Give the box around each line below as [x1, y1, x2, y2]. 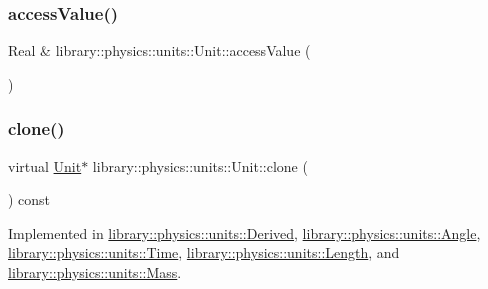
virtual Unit [8, 155, 82, 176]
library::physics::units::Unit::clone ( [92, 155, 308, 176]
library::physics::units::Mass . [8, 262, 182, 282]
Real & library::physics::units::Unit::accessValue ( [8, 40, 311, 61]
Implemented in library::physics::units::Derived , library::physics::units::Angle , [8, 222, 481, 243]
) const [8, 189, 51, 210]
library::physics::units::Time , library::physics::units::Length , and [8, 242, 400, 263]
